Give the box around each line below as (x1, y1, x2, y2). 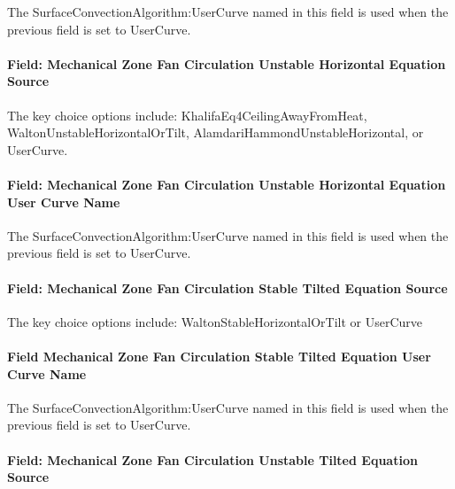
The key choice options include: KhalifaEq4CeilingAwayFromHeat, (7, 105, 367, 124)
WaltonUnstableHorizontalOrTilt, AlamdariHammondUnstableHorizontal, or (7, 123, 424, 142)
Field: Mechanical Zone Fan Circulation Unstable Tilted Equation (7, 450, 418, 469)
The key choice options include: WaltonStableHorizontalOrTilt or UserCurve (7, 312, 422, 330)
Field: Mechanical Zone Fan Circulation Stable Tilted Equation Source (7, 278, 448, 297)
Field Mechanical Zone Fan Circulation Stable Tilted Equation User (7, 346, 431, 365)
